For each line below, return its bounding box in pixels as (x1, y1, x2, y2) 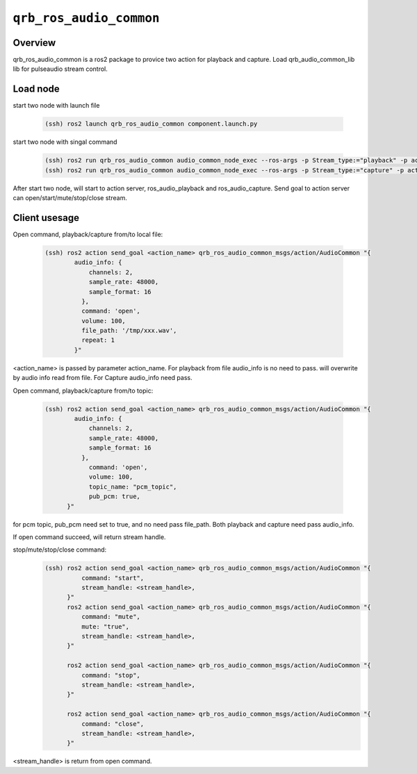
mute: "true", (81, 623, 130, 630)
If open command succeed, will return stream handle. (13, 532, 166, 541)
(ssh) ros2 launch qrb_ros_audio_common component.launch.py (44, 120, 258, 128)
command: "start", (81, 574, 145, 582)
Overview (13, 37, 56, 49)
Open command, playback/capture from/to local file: (13, 230, 163, 238)
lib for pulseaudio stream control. (13, 65, 108, 73)
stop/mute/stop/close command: (13, 545, 107, 554)
